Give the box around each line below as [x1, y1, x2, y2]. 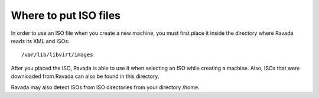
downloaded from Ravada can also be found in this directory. [11, 73, 159, 80]
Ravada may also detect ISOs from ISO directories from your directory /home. [11, 83, 200, 91]
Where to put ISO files [11, 9, 121, 22]
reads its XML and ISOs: [11, 37, 70, 44]
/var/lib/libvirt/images [21, 51, 93, 58]
